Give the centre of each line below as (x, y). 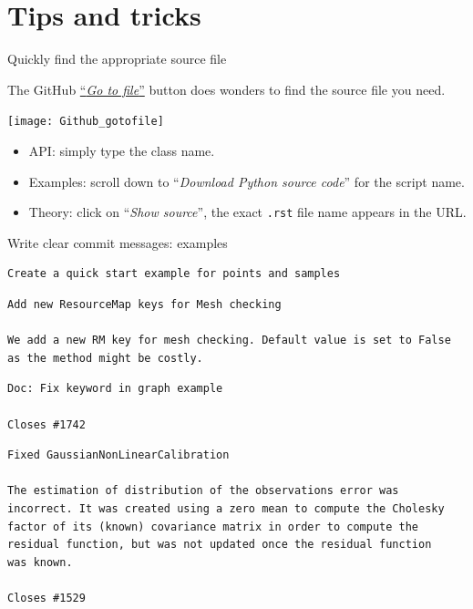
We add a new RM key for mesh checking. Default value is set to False (229, 341)
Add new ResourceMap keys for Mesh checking (144, 304)
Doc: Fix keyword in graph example (115, 389)
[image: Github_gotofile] (86, 122)
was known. (40, 562)
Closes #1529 (46, 598)
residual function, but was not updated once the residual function (220, 545)
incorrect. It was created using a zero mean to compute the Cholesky (226, 508)
